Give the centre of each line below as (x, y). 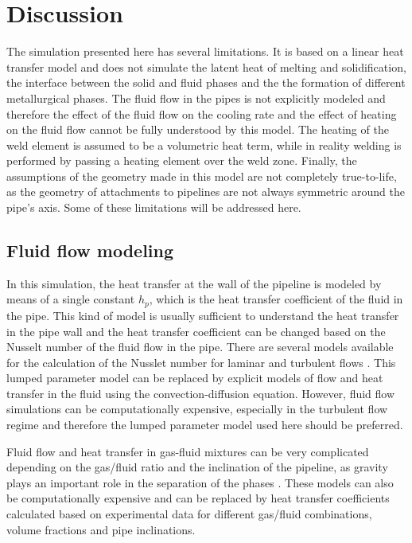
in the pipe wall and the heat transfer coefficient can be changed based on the (196, 331)
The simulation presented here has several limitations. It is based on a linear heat (205, 51)
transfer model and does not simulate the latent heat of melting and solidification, (206, 66)
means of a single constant (71, 299)
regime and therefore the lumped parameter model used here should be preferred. (205, 425)
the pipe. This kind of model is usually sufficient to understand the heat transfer (203, 315)
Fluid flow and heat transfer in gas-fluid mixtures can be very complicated (188, 451)
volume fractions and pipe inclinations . (101, 529)
